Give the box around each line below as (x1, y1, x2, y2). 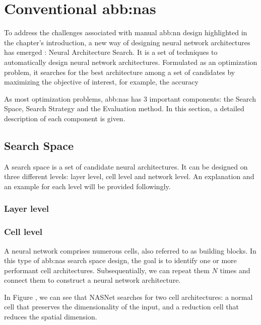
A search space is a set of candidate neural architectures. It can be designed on (4, 161, 248, 172)
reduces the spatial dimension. (4, 311, 97, 322)
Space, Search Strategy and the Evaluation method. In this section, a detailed (4, 103, 244, 114)
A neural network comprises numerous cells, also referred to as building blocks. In (4, 245, 256, 256)
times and (220, 265, 250, 275)
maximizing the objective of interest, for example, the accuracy (4, 76, 199, 87)
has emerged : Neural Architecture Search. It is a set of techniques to (4, 47, 218, 57)
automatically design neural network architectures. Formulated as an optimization (4, 56, 257, 67)
